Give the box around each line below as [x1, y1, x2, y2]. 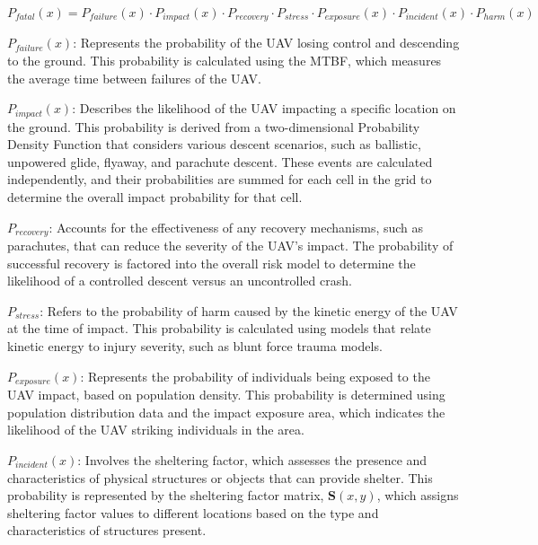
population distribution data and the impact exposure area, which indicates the [7, 402, 445, 421]
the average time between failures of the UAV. [7, 68, 261, 87]
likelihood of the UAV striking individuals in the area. [7, 420, 304, 439]
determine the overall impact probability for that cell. [7, 188, 303, 207]
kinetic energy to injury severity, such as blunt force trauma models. [7, 337, 383, 356]
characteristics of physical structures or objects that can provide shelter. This [7, 468, 433, 487]
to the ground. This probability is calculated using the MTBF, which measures [7, 51, 442, 70]
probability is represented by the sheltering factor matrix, [7, 486, 324, 505]
